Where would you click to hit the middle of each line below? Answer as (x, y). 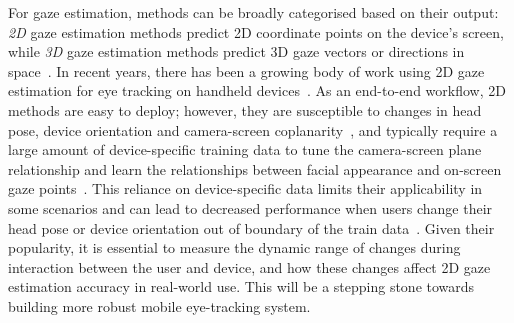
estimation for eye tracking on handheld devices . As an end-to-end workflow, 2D (257, 90)
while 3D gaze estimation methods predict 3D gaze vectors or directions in (236, 51)
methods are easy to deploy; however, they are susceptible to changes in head (245, 109)
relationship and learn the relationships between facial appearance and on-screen (255, 168)
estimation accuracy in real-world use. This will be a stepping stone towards (241, 286)
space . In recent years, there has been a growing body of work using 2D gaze (246, 70)
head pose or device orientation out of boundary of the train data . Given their (251, 227)
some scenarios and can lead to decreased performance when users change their (250, 207)
